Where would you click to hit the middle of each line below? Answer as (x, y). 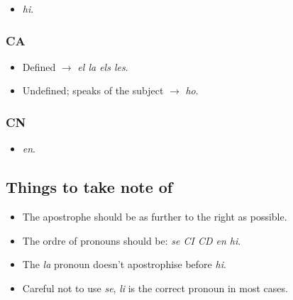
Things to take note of (89, 187)
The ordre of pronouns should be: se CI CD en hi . (132, 240)
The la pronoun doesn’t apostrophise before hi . (124, 264)
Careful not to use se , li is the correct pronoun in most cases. (155, 288)
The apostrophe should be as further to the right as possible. (155, 217)
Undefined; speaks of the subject (93, 90)
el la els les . (103, 66)
